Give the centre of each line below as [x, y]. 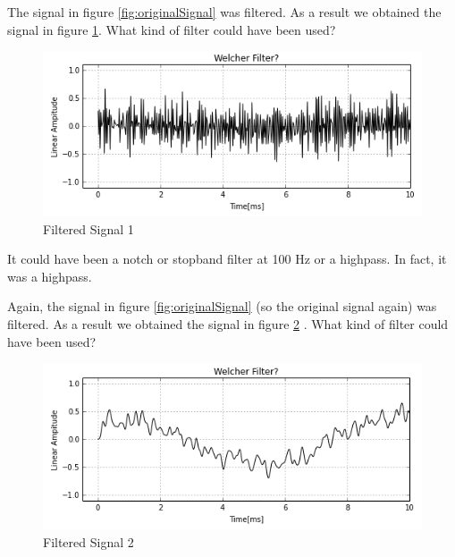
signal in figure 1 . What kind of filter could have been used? [172, 29]
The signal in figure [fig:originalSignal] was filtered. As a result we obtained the [224, 12]
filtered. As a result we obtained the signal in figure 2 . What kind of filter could [228, 324]
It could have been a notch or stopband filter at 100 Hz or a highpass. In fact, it [227, 259]
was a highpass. [50, 276]
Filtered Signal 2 [88, 541]
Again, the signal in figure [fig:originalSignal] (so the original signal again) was [222, 306]
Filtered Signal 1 [88, 228]
